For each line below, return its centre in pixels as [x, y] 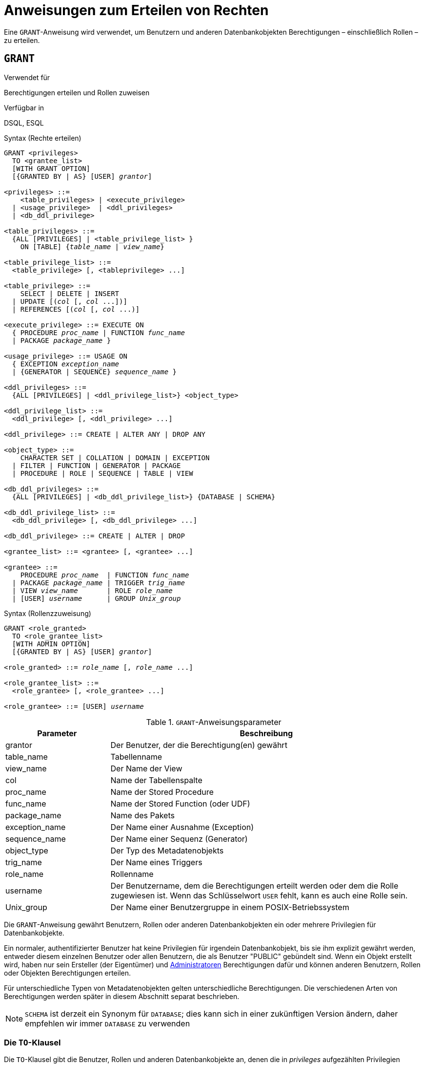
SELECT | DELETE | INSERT [70, 293]
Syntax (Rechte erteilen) [43, 138]
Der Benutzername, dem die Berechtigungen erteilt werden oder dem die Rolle [254, 885]
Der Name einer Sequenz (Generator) [179, 839]
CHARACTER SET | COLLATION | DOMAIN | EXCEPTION [115, 458]
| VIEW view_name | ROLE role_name [92, 590]
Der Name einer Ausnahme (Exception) [182, 827]
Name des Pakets [142, 815]
